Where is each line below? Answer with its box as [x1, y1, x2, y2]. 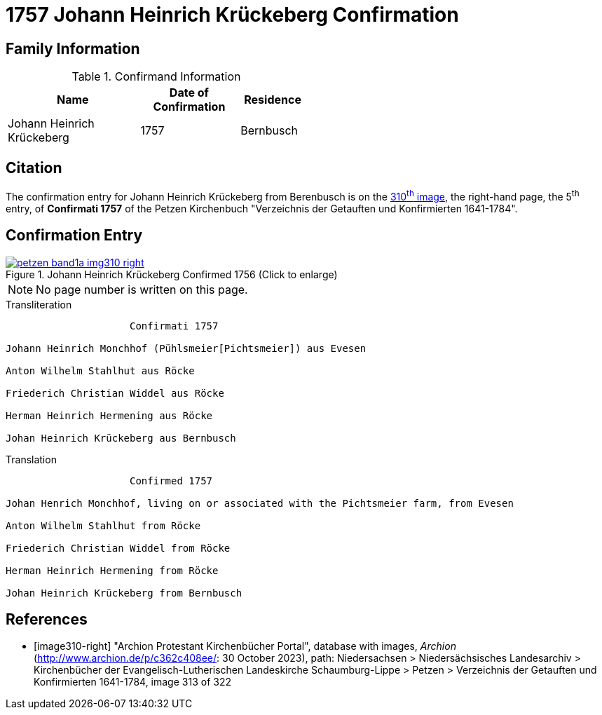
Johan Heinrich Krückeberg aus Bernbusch [6, 432, 236, 444]
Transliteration [6, 298, 72, 311]
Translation [6, 453, 57, 465]
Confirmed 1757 [130, 475, 213, 486]
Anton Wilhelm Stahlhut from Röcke [6, 519, 201, 531]
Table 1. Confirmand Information [71, 69, 241, 84]
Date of [169, 86, 209, 100]
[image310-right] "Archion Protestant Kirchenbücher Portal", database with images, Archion [34, 640, 456, 653]
